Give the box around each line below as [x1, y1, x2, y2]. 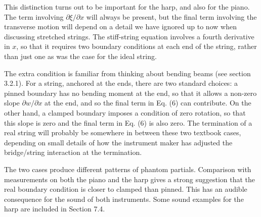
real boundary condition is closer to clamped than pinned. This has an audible [4, 184, 247, 194]
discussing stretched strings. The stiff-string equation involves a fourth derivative [4, 31, 254, 41]
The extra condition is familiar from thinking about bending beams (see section [4, 68, 251, 78]
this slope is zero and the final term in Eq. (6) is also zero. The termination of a [4, 117, 252, 128]
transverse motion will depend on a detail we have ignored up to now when [4, 21, 237, 32]
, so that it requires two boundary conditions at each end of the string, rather [16, 41, 257, 51]
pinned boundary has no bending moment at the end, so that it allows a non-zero [4, 87, 257, 98]
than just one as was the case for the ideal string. [4, 50, 157, 61]
